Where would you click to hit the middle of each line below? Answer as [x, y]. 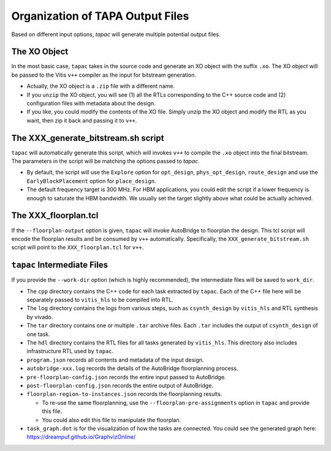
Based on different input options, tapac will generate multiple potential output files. [116, 34]
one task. [38, 334]
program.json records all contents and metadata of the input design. [115, 360]
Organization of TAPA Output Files [100, 16]
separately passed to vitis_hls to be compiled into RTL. [100, 300]
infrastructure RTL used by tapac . [70, 351]
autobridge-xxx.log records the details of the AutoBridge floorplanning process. [132, 368]
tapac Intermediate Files [60, 265]
